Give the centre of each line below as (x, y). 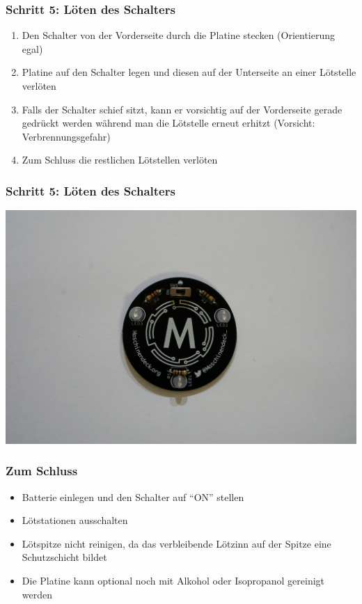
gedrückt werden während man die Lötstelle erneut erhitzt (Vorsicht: (168, 123)
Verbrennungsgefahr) (66, 136)
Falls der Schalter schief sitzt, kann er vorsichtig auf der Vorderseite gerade (182, 109)
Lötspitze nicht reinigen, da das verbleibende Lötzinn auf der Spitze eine (176, 543)
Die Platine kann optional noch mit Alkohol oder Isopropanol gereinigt (173, 581)
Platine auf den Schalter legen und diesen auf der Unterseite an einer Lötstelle (189, 72)
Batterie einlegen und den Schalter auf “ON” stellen (133, 496)
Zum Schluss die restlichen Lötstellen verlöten (120, 160)
